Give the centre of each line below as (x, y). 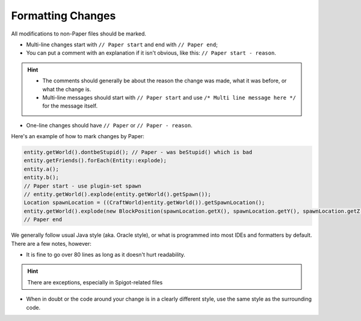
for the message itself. (70, 106)
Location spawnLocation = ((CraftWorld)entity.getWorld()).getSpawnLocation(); (144, 203)
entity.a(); (42, 169)
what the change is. (67, 89)
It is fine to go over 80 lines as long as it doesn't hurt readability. (106, 254)
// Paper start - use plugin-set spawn (82, 186)
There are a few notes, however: (51, 243)
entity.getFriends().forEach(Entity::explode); (95, 160)
